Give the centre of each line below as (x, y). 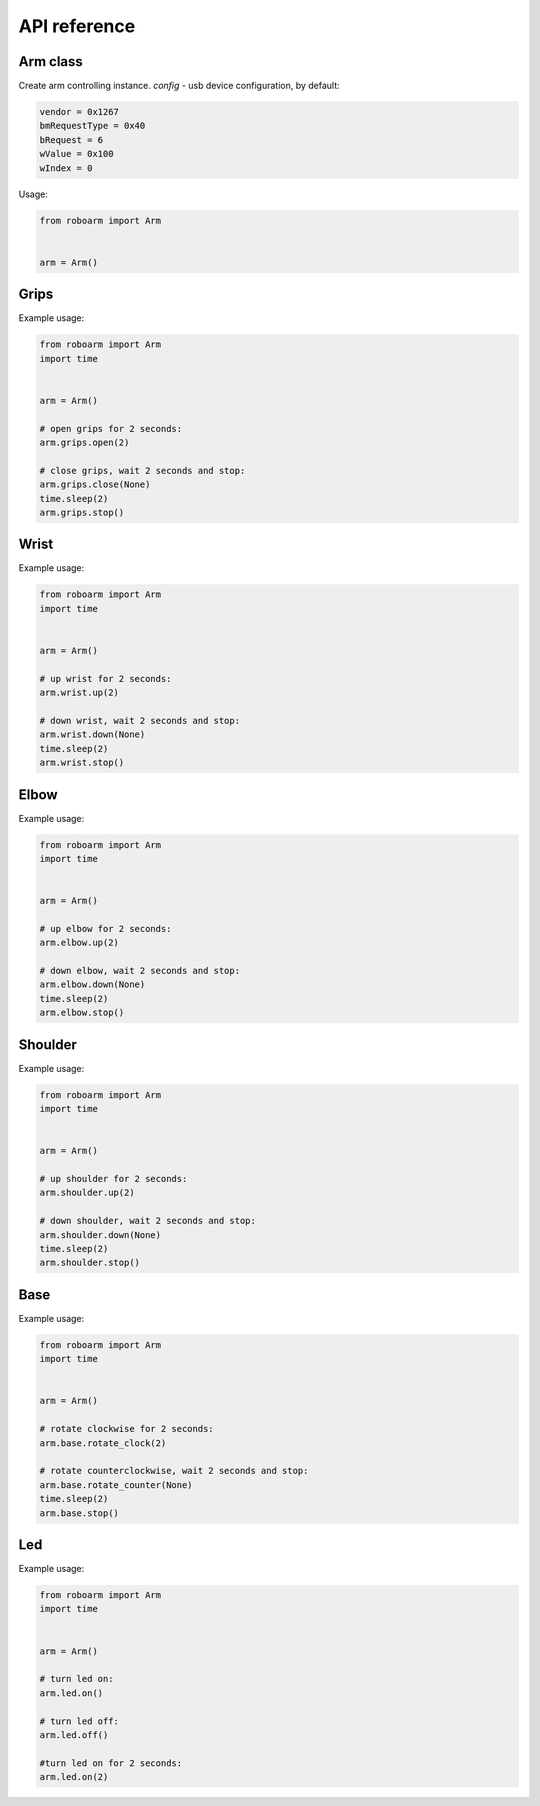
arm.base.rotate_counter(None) (116, 1484)
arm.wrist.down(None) (92, 734)
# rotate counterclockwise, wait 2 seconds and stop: (174, 1471)
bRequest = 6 (71, 139)
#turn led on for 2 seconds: (111, 1763)
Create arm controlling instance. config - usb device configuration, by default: (179, 86)
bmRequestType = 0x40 (92, 126)
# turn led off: (79, 1721)
